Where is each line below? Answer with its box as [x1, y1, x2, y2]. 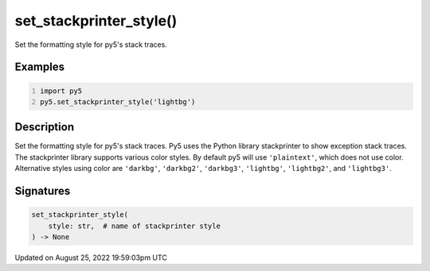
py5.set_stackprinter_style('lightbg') [40, 97, 196, 106]
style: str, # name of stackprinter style [48, 221, 221, 230]
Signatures [14, 184, 71, 198]
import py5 [40, 86, 83, 95]
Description [14, 120, 75, 134]
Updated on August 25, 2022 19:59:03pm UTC [14, 253, 167, 262]
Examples [14, 60, 65, 74]
